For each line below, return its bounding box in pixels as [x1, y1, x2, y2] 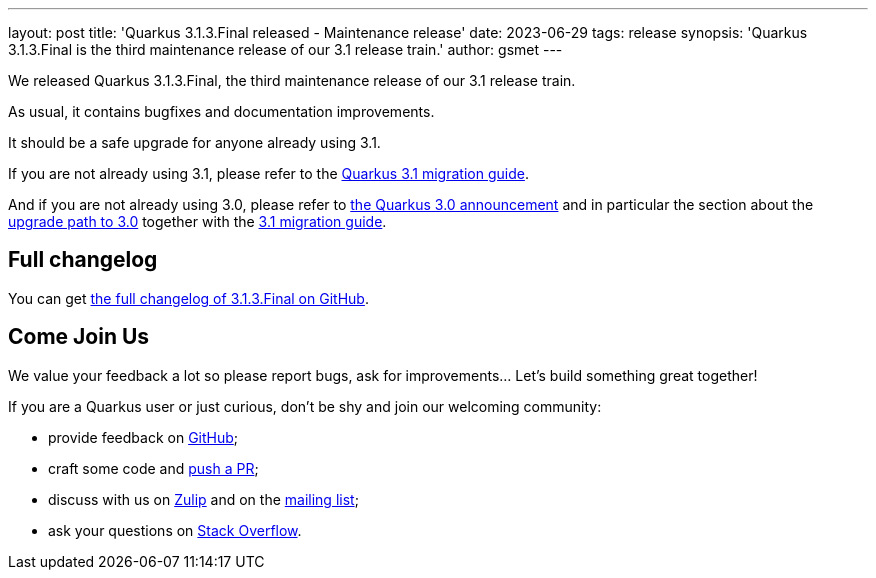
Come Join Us [8, 324, 150, 350]
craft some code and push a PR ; [48, 459, 259, 477]
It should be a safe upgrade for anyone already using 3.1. [8, 134, 381, 151]
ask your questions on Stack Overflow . [48, 521, 302, 539]
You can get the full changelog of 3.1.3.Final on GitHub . [8, 289, 369, 307]
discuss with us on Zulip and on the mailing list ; [48, 490, 359, 508]
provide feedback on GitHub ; [48, 428, 239, 446]
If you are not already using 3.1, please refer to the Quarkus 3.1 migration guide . [8, 165, 529, 182]
